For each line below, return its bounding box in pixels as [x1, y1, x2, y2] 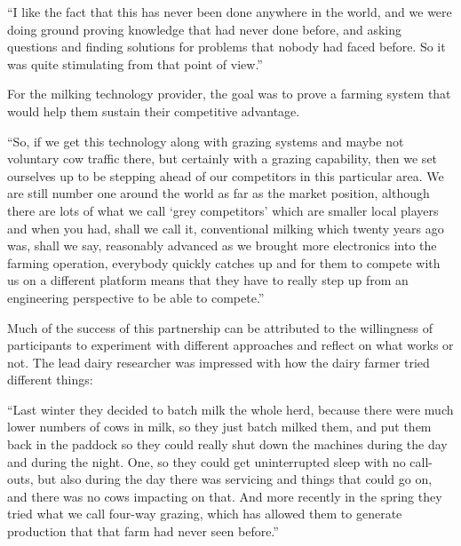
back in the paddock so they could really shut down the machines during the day [7, 435, 448, 454]
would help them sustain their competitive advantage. [7, 101, 300, 120]
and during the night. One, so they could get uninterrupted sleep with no [7, 452, 406, 471]
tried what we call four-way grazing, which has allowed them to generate [7, 504, 402, 523]
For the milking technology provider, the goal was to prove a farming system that [7, 84, 451, 103]
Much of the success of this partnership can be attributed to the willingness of [7, 318, 433, 336]
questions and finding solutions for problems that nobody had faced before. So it [7, 37, 446, 56]
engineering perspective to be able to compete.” [7, 288, 265, 306]
